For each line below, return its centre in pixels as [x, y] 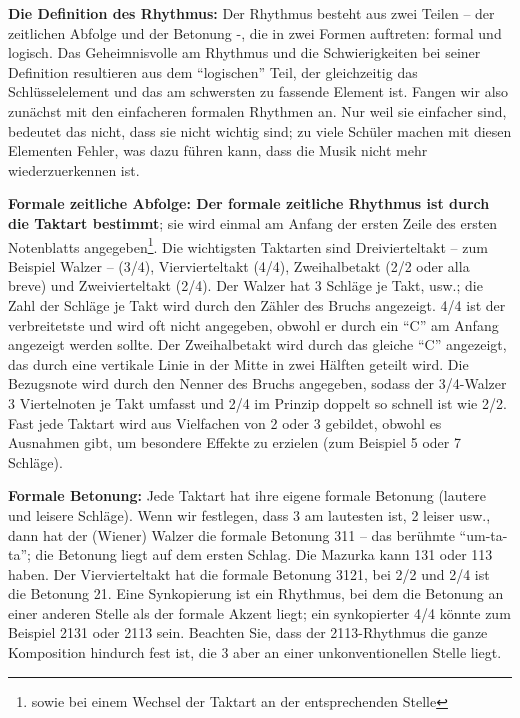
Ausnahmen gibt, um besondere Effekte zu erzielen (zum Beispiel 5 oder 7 [234, 442]
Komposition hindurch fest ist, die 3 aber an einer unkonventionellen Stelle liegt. [255, 652]
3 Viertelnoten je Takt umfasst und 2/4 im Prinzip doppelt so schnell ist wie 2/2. [257, 402]
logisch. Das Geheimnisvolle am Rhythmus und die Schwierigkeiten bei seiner [244, 52]
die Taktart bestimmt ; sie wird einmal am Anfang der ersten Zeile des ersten [253, 222]
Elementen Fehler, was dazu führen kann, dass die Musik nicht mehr [218, 150]
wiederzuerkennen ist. [74, 169]
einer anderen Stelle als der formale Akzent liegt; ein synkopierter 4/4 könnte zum [259, 612]
